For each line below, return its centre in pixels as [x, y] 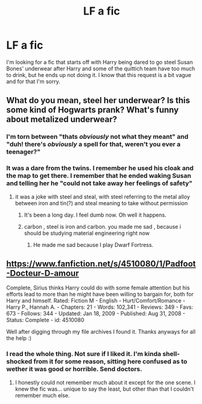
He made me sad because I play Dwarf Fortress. [93, 244]
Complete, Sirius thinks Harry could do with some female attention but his [98, 288]
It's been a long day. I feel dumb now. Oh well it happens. [95, 215]
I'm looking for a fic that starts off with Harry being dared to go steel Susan [100, 62]
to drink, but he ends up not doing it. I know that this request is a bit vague [99, 75]
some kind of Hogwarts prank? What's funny [93, 110]
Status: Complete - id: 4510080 [45, 320]
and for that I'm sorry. [33, 81]
